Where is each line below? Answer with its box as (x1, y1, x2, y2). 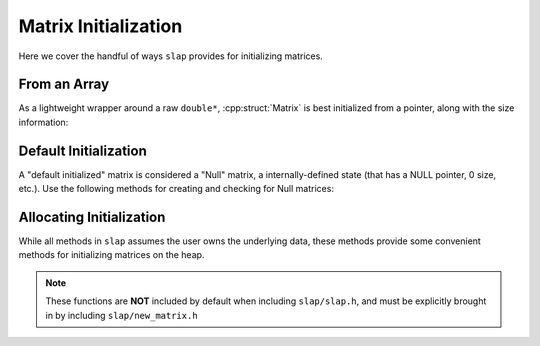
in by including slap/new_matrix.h (45, 309, 199, 321)
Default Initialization (18, 142, 147, 159)
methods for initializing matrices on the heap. (18, 249, 205, 261)
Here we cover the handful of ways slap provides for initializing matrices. (18, 50, 324, 62)
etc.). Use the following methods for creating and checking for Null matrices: (18, 183, 335, 195)
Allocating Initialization (18, 208, 166, 225)
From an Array (18, 76, 110, 93)
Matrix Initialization (18, 15, 183, 37)
